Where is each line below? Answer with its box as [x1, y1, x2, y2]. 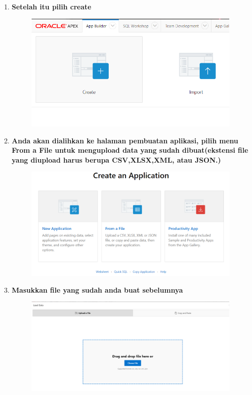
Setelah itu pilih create [11, 1, 91, 11]
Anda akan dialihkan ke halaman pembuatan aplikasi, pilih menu [11, 135, 239, 145]
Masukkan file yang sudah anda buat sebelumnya [11, 284, 183, 295]
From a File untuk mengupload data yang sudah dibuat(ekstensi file [11, 145, 249, 155]
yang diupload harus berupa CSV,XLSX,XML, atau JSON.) [11, 154, 221, 165]
